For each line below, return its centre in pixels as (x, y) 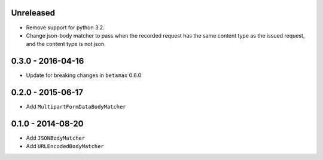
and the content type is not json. (66, 44)
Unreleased (33, 13)
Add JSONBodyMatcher (56, 138)
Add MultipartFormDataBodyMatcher (76, 107)
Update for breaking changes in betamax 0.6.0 (84, 75)
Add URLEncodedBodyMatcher (65, 146)
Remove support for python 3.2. (65, 27)
